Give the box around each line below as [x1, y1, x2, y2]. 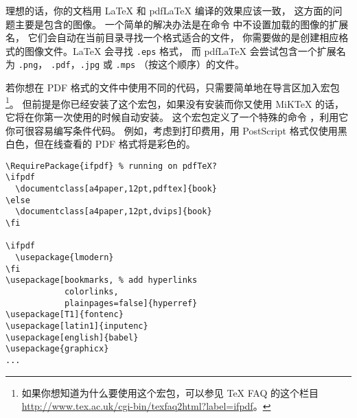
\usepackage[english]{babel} [5, 332, 139, 342]
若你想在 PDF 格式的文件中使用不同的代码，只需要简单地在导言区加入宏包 [5, 80, 340, 95]
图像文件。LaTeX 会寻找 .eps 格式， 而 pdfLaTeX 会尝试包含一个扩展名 [24, 43, 346, 58]
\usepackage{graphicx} [5, 344, 109, 354]
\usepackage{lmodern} [15, 252, 114, 262]
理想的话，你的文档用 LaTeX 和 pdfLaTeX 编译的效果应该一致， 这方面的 [5, 3, 333, 17]
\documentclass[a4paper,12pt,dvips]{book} [15, 207, 212, 217]
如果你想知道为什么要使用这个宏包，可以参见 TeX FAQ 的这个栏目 [21, 385, 319, 399]
